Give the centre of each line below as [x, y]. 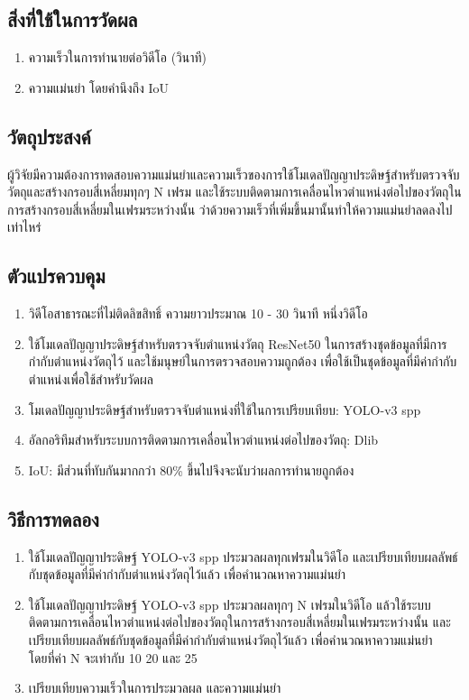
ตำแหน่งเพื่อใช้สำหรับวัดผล [91, 378]
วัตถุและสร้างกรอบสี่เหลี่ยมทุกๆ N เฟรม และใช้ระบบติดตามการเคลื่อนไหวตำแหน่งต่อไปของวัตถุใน [234, 192]
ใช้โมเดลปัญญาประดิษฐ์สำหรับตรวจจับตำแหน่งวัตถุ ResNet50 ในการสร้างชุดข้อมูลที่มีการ [238, 343]
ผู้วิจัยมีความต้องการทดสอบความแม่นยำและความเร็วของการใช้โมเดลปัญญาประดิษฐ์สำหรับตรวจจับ [234, 174]
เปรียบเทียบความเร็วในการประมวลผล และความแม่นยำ [155, 688]
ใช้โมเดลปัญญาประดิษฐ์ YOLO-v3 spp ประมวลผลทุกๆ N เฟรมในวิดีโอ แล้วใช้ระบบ [230, 604]
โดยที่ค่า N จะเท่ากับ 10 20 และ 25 [113, 657]
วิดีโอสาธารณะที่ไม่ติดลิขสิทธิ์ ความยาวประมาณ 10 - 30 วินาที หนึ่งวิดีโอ [198, 313]
